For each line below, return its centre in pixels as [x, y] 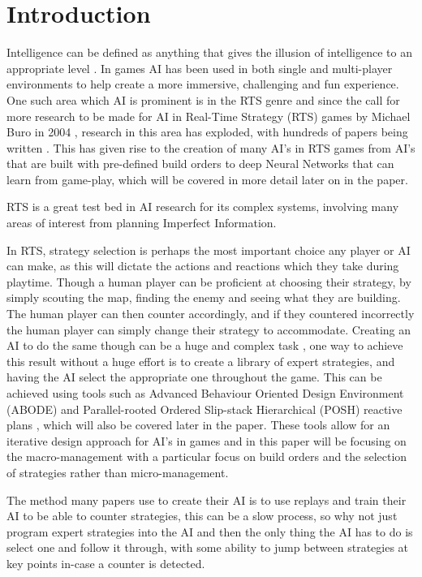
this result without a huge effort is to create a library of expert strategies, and [201, 361]
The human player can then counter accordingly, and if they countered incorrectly [211, 314]
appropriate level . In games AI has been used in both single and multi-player [200, 68]
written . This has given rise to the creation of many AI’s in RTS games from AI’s [211, 147]
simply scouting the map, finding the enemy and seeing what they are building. [204, 297]
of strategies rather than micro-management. [118, 472]
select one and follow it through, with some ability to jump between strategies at [208, 547]
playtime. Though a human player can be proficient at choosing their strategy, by [209, 281]
